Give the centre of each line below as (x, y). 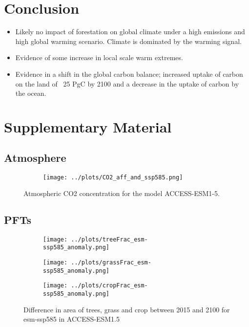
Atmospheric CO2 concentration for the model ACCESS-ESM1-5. (122, 193)
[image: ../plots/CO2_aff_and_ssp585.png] (113, 178)
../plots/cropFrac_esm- (109, 286)
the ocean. (31, 93)
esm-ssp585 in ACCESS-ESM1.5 (72, 319)
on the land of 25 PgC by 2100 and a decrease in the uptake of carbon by (127, 83)
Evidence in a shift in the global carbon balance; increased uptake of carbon (129, 74)
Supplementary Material (88, 126)
